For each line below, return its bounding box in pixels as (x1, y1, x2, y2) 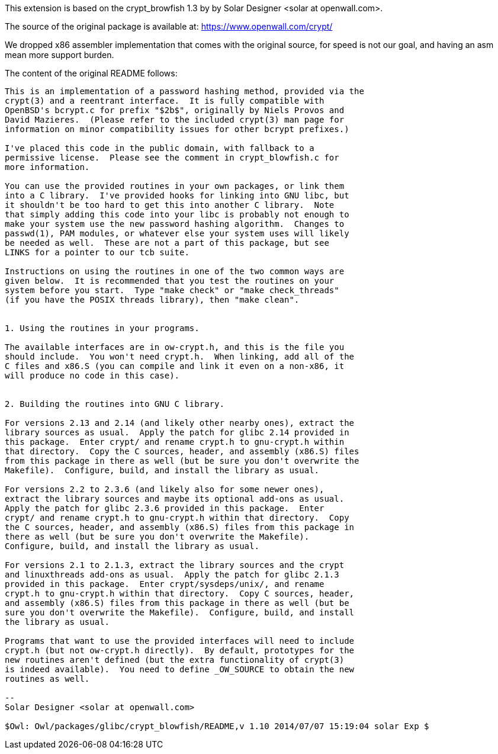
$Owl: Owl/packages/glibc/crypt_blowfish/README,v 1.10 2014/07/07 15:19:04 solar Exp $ (5, 721, 429, 731)
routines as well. (5, 674, 90, 684)
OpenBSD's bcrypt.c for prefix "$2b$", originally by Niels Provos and (5, 105, 345, 115)
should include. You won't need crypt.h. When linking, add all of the (5, 352, 355, 361)
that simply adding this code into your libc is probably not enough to (5, 210, 349, 219)
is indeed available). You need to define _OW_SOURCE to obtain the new (5, 665, 355, 674)
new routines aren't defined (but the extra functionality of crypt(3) (5, 655, 345, 665)
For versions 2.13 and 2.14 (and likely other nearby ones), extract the (5, 418, 355, 428)
